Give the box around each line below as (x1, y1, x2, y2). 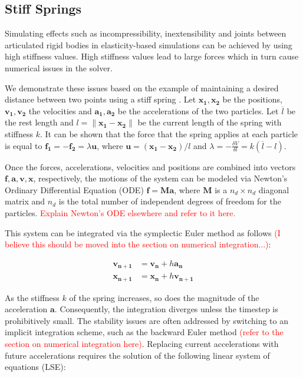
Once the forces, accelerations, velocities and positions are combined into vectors (5, 160, 296, 173)
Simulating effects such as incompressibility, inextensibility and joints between (5, 27, 286, 39)
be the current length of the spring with (137, 116, 282, 128)
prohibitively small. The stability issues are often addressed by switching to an (5, 314, 289, 326)
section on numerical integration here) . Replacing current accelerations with (5, 338, 279, 350)
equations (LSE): (5, 361, 66, 373)
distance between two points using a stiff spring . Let (5, 93, 196, 105)
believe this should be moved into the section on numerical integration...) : (5, 238, 271, 250)
